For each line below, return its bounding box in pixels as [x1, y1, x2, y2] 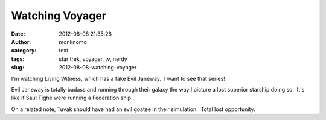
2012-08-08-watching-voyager [59, 64, 137, 71]
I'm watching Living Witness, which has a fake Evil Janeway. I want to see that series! [11, 75, 226, 82]
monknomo [59, 38, 87, 45]
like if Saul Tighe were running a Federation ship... [11, 94, 136, 102]
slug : [11, 64, 24, 71]
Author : [11, 38, 31, 45]
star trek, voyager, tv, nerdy [59, 55, 128, 63]
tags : [11, 55, 25, 63]
